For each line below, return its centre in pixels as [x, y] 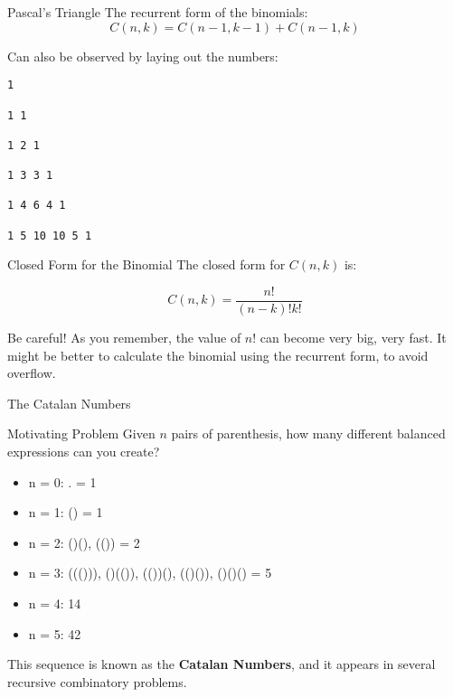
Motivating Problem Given [81, 433]
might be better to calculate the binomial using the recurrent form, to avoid [218, 355]
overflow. [32, 373]
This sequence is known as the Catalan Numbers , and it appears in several [222, 664]
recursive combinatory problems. [97, 681]
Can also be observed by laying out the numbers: [143, 56]
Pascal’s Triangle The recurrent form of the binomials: [158, 12]
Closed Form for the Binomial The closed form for [146, 264]
